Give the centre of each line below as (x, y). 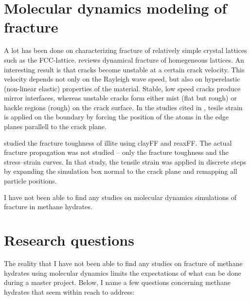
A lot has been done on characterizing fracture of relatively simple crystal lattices (125, 50)
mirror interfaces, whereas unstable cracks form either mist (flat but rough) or (120, 98)
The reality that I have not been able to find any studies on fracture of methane (123, 263)
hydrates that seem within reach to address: (69, 292)
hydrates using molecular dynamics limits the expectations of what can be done (123, 273)
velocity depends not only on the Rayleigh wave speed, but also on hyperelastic (122, 79)
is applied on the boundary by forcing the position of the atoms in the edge (116, 117)
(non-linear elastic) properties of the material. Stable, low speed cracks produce (122, 88)
